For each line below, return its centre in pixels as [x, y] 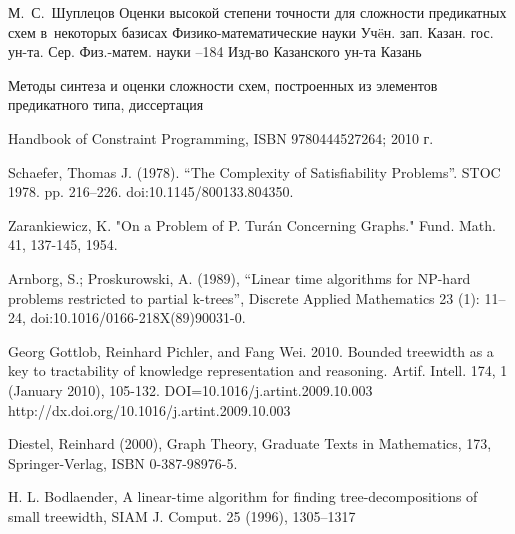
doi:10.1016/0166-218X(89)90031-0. [138, 317]
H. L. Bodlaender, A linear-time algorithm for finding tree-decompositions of [243, 496]
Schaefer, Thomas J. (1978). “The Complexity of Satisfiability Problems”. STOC [254, 171]
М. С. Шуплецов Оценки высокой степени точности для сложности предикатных [257, 12]
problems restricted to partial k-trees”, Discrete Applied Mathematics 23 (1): [244, 297]
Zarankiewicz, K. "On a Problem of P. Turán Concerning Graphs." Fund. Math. [252, 224]
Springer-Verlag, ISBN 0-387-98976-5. [123, 462]
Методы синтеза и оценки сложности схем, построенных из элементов [223, 84]
